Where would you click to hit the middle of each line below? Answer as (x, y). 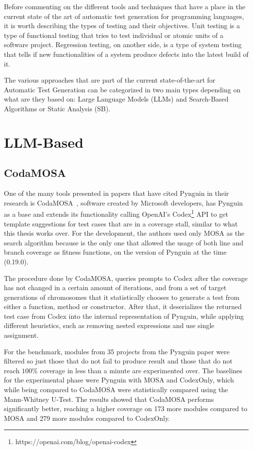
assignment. (21, 335)
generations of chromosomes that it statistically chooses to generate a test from (122, 297)
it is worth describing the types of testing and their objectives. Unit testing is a (122, 26)
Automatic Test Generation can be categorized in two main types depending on (122, 89)
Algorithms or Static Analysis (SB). (57, 108)
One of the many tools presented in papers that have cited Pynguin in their (117, 193)
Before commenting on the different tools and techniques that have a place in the (125, 6)
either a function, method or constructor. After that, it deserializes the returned (123, 306)
